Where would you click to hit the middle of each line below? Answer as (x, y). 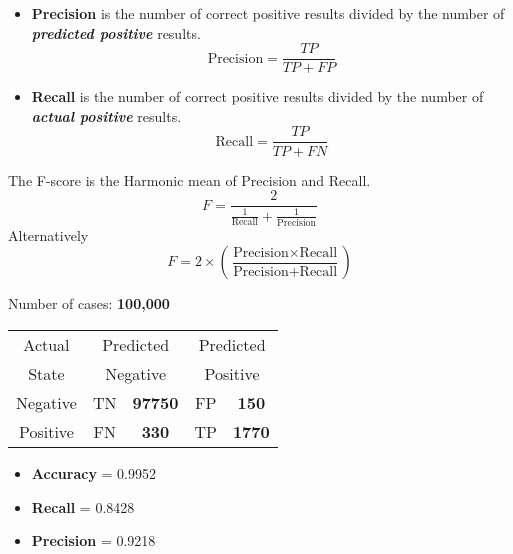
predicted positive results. (116, 32)
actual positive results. (106, 115)
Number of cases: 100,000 (89, 303)
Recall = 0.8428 (83, 506)
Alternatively (48, 234)
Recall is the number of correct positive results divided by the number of (257, 96)
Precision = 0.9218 (93, 540)
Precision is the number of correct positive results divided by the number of (268, 13)
